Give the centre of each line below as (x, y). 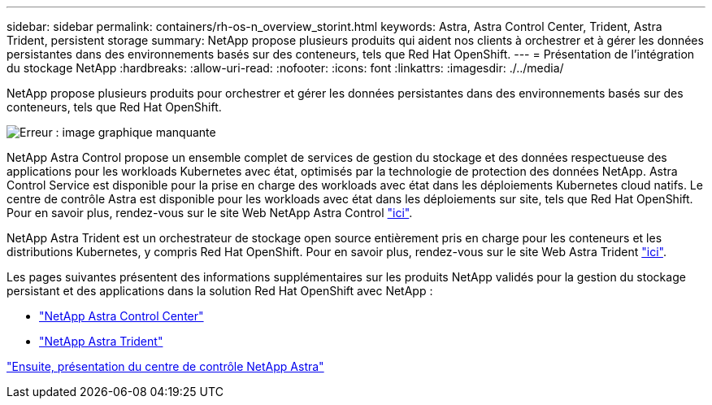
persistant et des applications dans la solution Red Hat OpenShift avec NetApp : (220, 291)
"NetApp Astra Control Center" (122, 316)
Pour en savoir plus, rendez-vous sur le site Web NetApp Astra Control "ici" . (210, 213)
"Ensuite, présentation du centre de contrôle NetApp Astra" (165, 366)
